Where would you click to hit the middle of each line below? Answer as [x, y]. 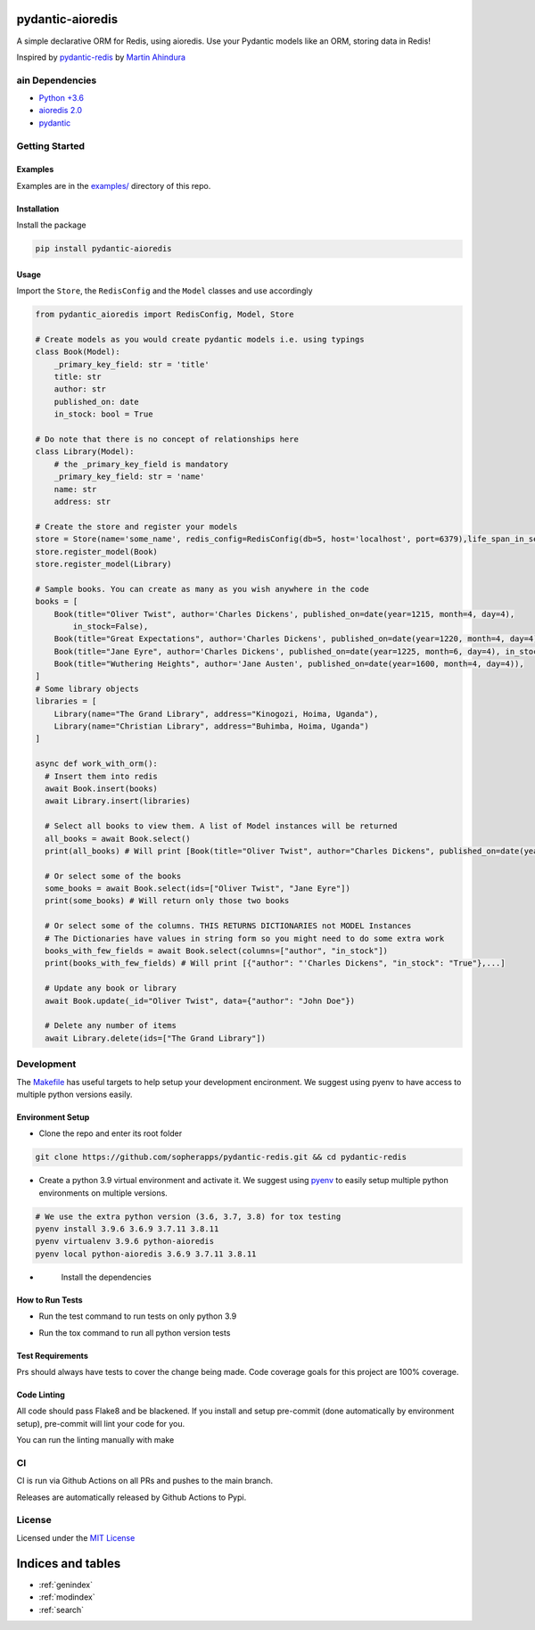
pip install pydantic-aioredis [104, 249]
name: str [75, 489]
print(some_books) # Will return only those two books [167, 901]
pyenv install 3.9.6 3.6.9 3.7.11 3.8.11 [127, 1229]
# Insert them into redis [101, 776]
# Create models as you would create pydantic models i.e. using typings [200, 339]
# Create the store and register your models [136, 527]
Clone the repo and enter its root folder [111, 1133]
